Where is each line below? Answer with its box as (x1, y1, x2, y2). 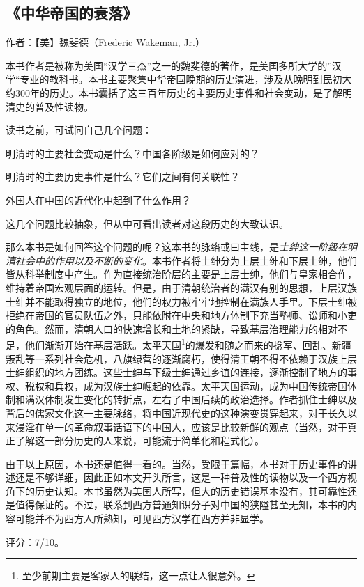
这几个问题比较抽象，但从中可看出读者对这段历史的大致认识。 (6, 216, 289, 230)
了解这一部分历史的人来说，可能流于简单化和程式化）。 (15, 433, 264, 448)
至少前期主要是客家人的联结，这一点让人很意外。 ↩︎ (22, 568, 255, 583)
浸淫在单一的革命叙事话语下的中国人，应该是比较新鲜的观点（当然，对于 (15, 419, 347, 434)
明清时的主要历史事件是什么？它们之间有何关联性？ (6, 169, 240, 184)
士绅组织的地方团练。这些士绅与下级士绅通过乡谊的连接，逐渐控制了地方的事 (6, 365, 357, 379)
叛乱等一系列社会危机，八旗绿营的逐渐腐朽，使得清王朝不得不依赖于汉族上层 (6, 351, 357, 366)
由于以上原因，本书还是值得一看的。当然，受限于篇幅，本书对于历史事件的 (6, 456, 347, 471)
